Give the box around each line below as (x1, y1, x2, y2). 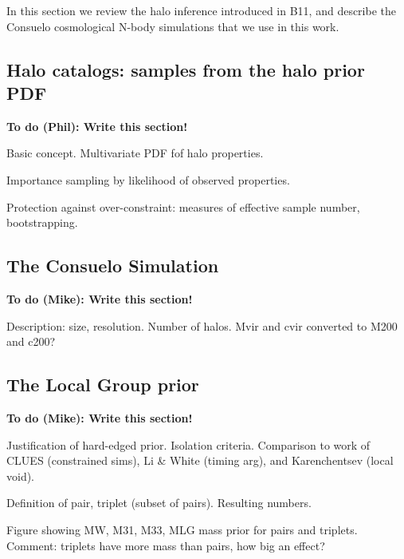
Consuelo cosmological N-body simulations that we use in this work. (6, 18, 339, 34)
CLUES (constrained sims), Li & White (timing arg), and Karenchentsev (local (6, 452, 394, 469)
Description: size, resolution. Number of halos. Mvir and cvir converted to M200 (6, 317, 398, 334)
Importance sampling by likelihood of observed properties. (6, 171, 290, 188)
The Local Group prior (6, 372, 199, 397)
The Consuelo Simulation (6, 253, 219, 278)
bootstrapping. (6, 214, 78, 231)
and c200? (6, 333, 56, 350)
